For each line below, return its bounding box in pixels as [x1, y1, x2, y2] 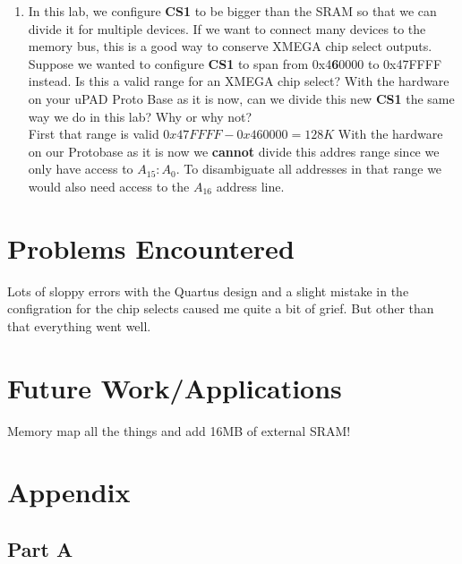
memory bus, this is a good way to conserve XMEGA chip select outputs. [28, 37, 432, 56]
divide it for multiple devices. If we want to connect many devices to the [28, 19, 426, 38]
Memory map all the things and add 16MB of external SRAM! [7, 421, 351, 440]
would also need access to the [28, 176, 190, 195]
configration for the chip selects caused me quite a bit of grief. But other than [7, 299, 434, 318]
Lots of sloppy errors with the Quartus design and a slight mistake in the [7, 281, 409, 300]
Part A [7, 534, 73, 562]
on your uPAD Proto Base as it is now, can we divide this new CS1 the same [28, 89, 455, 107]
